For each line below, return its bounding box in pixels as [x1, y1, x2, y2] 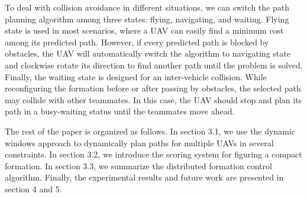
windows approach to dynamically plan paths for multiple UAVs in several [5, 136, 274, 149]
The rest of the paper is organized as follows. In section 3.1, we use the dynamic [5, 124, 295, 137]
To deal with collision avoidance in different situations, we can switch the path [5, 1, 289, 13]
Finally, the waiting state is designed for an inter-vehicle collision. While [5, 70, 267, 83]
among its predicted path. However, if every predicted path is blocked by [5, 35, 269, 48]
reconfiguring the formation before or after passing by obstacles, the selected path [5, 82, 301, 94]
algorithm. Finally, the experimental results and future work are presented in [5, 171, 284, 183]
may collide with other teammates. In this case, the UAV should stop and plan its [5, 93, 302, 106]
